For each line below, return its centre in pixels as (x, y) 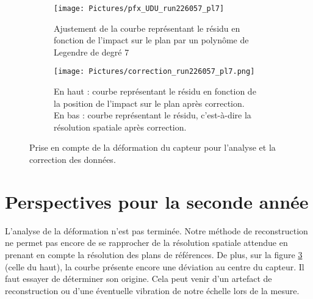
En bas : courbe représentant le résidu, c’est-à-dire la (153, 115)
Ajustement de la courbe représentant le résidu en (147, 28)
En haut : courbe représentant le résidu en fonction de (155, 91)
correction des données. (73, 160)
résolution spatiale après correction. (120, 127)
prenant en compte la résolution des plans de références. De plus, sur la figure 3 (154, 254)
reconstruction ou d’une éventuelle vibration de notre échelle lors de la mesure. (152, 290)
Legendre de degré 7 (92, 52)
